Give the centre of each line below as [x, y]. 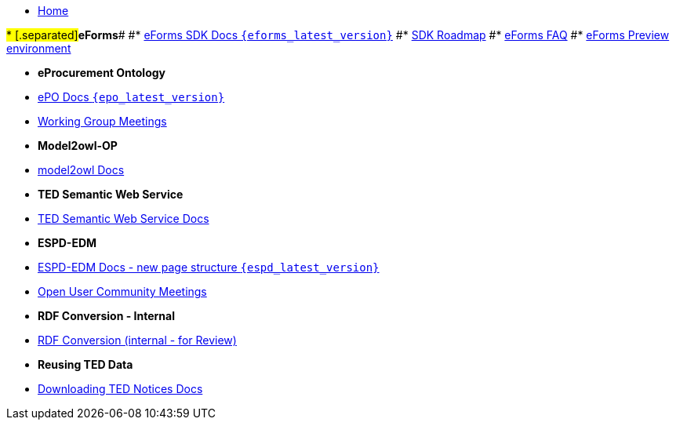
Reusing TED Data [85, 364]
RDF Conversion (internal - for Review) [137, 340]
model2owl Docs [81, 170]
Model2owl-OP [78, 146]
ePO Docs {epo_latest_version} [131, 97]
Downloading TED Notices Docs [120, 389]
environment [39, 48]
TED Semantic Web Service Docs [124, 218]
